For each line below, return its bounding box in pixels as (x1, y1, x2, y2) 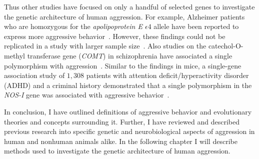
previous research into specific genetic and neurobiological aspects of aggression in (4, 126, 255, 136)
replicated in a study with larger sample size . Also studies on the (4, 40, 206, 51)
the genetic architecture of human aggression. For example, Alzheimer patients (4, 11, 245, 21)
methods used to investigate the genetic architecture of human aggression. (4, 145, 230, 156)
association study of (4, 70, 65, 80)
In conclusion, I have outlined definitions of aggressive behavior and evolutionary (4, 106, 252, 116)
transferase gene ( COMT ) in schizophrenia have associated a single (27, 50, 232, 60)
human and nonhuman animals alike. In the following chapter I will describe (4, 135, 237, 146)
